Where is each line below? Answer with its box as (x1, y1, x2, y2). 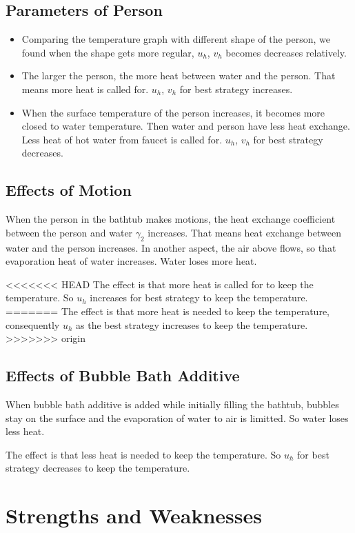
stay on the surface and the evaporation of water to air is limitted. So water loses (6, 410, 349, 425)
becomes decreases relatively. (225, 45, 347, 59)
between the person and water (6, 225, 133, 239)
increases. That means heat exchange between (148, 225, 341, 239)
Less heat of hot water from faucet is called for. (21, 132, 223, 146)
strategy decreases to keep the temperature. (6, 461, 190, 475)
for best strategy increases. (179, 81, 293, 96)
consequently (6, 317, 60, 332)
